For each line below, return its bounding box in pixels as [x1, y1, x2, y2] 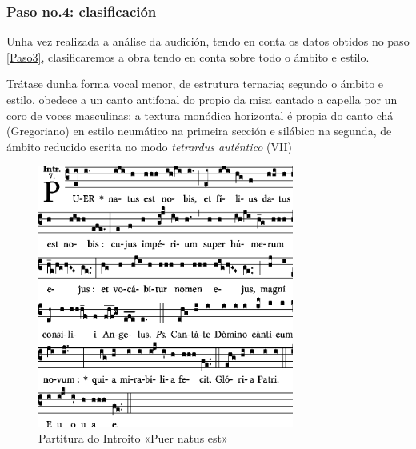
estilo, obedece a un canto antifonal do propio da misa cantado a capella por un [6, 91, 398, 107]
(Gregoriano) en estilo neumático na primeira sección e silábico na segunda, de [6, 122, 392, 139]
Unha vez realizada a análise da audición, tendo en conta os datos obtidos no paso [6, 33, 410, 50]
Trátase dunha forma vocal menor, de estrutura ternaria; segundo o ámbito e [6, 75, 384, 92]
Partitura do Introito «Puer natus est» [38, 430, 228, 447]
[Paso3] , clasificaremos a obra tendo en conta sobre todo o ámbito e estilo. [6, 48, 370, 65]
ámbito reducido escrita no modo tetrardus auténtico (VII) [6, 138, 292, 154]
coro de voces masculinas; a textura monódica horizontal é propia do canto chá [6, 106, 394, 123]
